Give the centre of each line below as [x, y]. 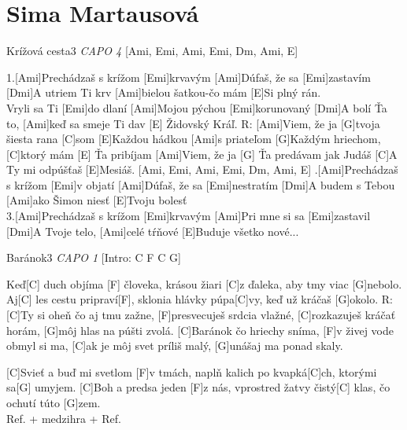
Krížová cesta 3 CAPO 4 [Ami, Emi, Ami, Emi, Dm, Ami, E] [152, 51]
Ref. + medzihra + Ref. [64, 418]
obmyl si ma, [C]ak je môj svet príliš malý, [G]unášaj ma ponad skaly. [175, 345]
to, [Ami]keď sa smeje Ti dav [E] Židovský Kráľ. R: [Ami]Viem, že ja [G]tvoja [193, 123]
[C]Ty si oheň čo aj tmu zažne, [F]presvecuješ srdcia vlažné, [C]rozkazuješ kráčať [201, 315]
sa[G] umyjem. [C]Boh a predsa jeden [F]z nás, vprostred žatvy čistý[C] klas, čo [198, 387]
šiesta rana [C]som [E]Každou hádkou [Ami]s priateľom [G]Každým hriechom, [194, 139]
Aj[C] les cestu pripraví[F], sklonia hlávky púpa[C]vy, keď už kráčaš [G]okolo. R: [200, 299]
